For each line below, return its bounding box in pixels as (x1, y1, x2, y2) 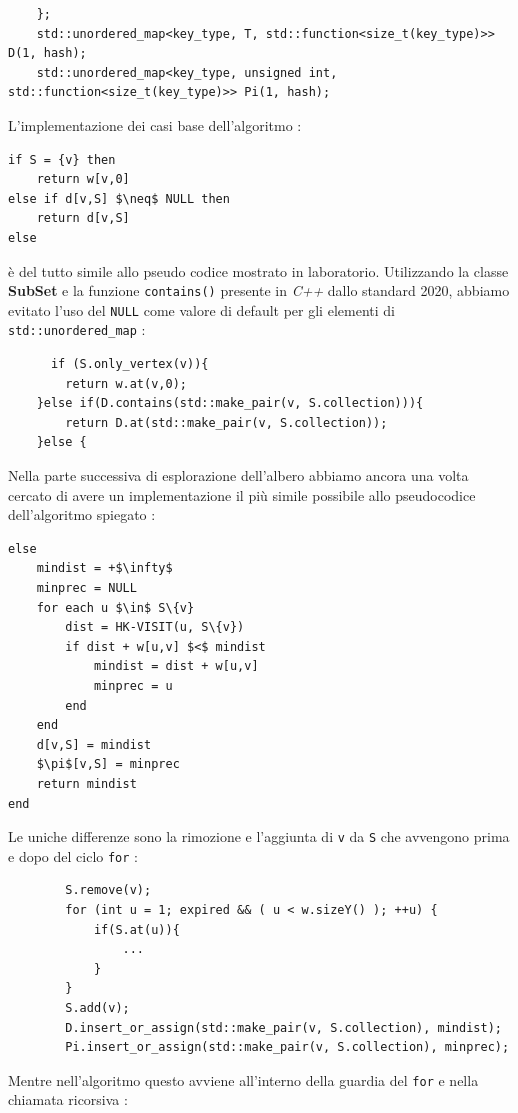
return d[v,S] (36, 211, 130, 226)
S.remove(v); (65, 883, 152, 898)
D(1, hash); (8, 46, 87, 61)
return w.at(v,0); (65, 376, 187, 391)
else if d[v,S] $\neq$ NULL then (8, 191, 230, 206)
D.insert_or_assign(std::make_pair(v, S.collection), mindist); (65, 1020, 502, 1035)
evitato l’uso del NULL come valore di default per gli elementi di (8, 299, 395, 320)
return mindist (36, 776, 137, 791)
